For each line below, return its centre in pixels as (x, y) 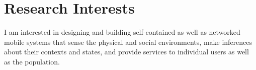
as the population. (32, 61)
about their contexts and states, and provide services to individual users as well (126, 52)
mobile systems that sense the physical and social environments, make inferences (128, 42)
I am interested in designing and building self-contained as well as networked (122, 32)
